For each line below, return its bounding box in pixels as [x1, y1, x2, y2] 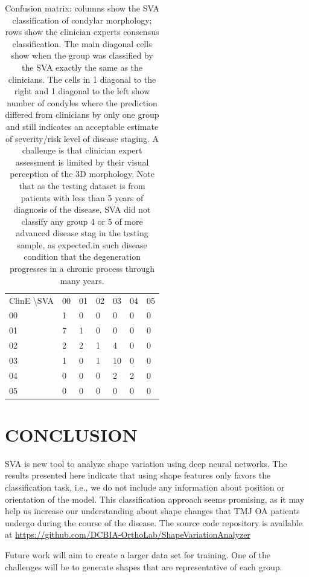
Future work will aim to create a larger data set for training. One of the [5, 548, 270, 561]
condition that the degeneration [24, 250, 141, 263]
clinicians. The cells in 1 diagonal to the [8, 73, 156, 85]
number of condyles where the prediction [7, 96, 158, 109]
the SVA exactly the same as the [22, 60, 143, 73]
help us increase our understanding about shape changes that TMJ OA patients [5, 504, 300, 517]
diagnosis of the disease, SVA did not [13, 203, 151, 216]
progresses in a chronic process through [9, 262, 155, 275]
